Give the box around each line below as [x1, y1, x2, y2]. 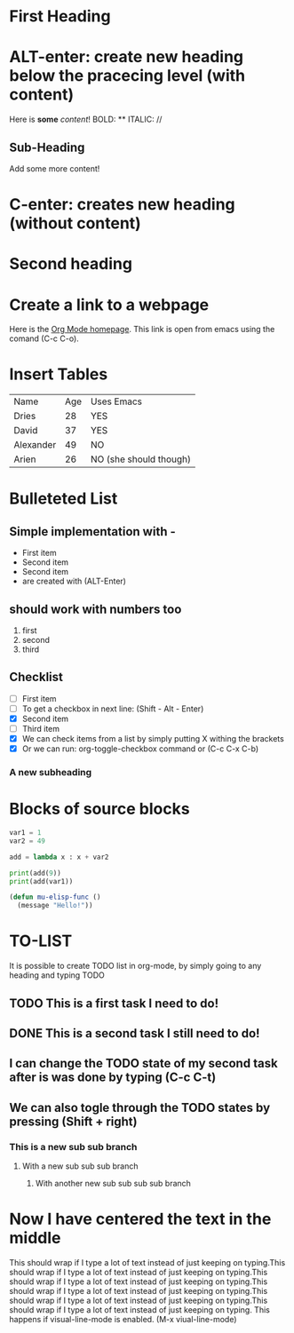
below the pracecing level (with [9, 66, 246, 86]
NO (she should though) [90, 453, 191, 465]
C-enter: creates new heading [9, 194, 235, 215]
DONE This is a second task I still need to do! [9, 1026, 260, 1041]
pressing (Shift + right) [9, 1114, 138, 1129]
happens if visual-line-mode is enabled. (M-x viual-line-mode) [9, 1313, 237, 1324]
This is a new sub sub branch [9, 1140, 138, 1153]
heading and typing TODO [9, 970, 105, 980]
